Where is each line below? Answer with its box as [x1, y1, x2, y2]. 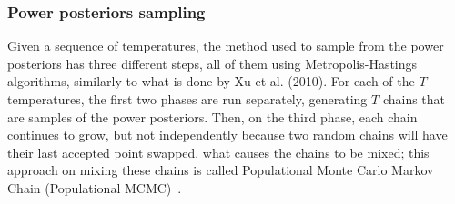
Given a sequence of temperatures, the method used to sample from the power [7, 36, 444, 55]
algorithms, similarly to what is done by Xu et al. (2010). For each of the [7, 72, 415, 91]
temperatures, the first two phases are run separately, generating [7, 90, 368, 108]
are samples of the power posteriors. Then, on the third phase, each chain [7, 107, 418, 126]
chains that [382, 90, 446, 108]
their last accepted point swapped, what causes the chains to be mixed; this [7, 142, 430, 161]
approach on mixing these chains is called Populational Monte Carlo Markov [7, 160, 434, 180]
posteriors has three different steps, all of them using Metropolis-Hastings [7, 53, 418, 73]
